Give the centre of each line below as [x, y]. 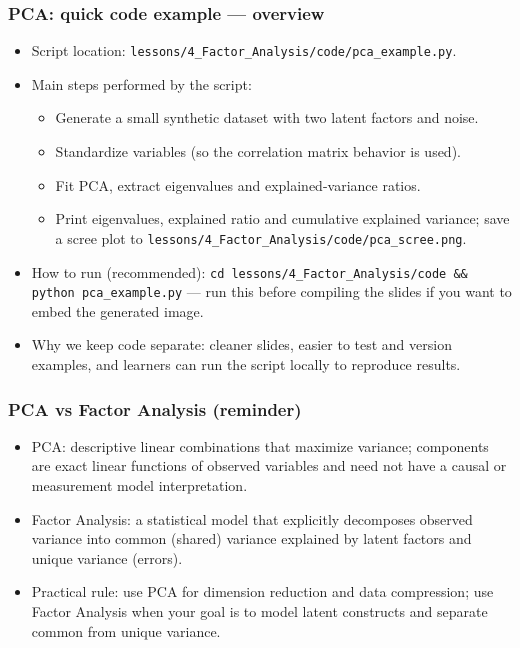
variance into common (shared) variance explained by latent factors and [251, 538]
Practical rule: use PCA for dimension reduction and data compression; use [262, 591]
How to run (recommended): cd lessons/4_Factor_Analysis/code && [249, 271]
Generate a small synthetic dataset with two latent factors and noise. [267, 117]
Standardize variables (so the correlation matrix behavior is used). [258, 151]
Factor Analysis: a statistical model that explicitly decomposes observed [252, 518]
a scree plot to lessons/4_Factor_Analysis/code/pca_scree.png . [261, 237]
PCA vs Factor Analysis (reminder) [155, 408]
